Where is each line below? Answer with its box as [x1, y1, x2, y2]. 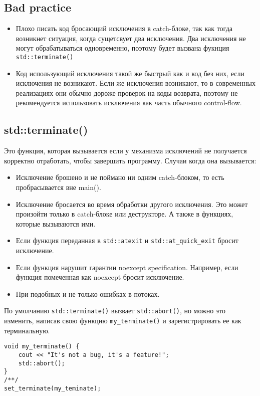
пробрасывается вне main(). [16, 182, 101, 192]
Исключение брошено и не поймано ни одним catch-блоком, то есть [16, 172, 224, 182]
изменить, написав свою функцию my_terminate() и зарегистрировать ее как [4, 315, 241, 326]
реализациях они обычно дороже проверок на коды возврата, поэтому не [16, 87, 238, 98]
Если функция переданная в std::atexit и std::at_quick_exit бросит [16, 235, 238, 246]
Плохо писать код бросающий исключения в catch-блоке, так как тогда [16, 23, 232, 34]
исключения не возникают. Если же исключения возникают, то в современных [16, 78, 255, 88]
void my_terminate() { [4, 343, 80, 350]
